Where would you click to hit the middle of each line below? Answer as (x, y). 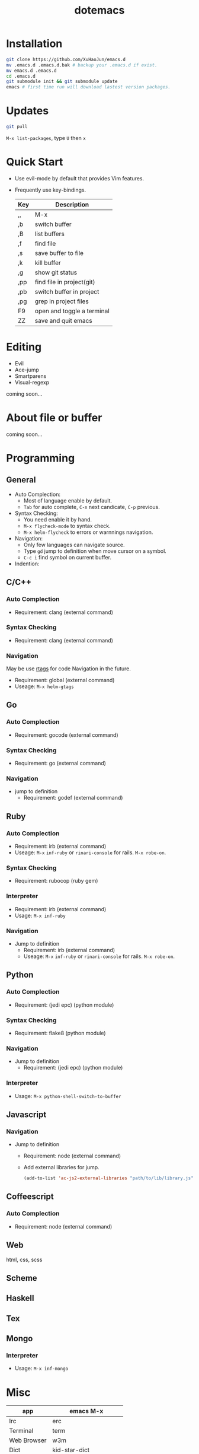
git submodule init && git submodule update (62, 82)
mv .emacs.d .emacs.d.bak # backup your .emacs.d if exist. (82, 65)
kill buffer (48, 263)
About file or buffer (54, 418)
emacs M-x (86, 1411)
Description (72, 204)
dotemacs (99, 10)
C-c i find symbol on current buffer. (67, 557)
